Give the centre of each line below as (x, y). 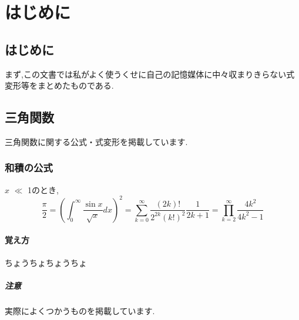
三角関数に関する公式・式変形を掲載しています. (96, 141)
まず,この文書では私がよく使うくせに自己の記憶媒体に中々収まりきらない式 (150, 74)
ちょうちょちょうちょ (46, 262)
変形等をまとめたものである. (59, 85)
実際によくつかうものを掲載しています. (80, 310)
